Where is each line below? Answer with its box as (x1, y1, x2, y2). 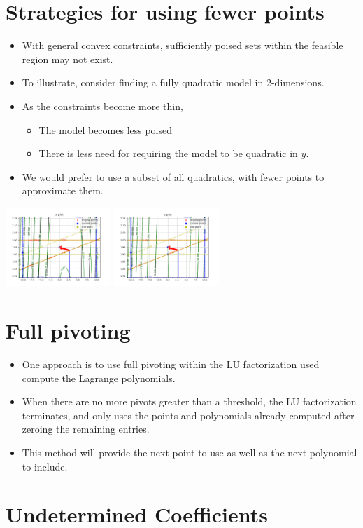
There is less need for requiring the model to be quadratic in (38, 146, 298, 161)
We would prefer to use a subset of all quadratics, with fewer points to (22, 169, 325, 184)
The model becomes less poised (38, 122, 173, 137)
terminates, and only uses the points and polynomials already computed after (22, 407, 355, 422)
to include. (22, 459, 68, 473)
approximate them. (22, 183, 104, 198)
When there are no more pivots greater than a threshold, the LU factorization (22, 394, 357, 409)
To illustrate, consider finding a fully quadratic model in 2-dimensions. (22, 75, 325, 90)
